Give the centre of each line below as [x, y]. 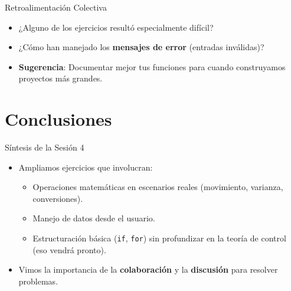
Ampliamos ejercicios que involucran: [86, 167]
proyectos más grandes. [61, 78]
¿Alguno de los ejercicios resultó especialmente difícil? [116, 27]
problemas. [38, 281]
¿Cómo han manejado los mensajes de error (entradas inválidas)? [141, 47]
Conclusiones [58, 119]
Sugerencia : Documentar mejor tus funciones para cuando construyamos [152, 66]
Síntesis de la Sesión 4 [45, 147]
